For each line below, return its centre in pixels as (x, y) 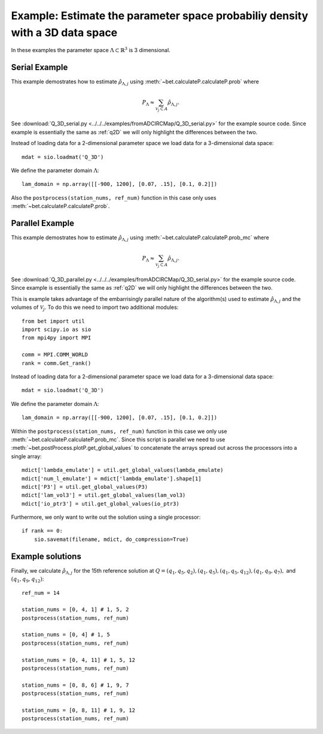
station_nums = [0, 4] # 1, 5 (66, 635)
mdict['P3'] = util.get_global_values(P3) (85, 487)
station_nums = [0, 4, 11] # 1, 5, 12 (79, 660)
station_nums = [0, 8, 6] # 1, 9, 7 (75, 685)
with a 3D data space (64, 32)
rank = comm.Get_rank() (57, 363)
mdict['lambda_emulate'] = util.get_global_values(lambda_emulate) (123, 470)
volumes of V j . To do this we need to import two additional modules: (95, 308)
